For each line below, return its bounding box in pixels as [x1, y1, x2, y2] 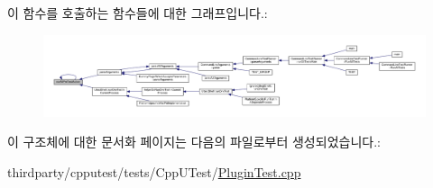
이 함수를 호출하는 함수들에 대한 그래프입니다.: [7, 4, 268, 22]
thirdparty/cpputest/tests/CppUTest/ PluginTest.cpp [7, 162, 301, 181]
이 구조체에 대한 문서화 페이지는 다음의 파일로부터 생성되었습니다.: [7, 132, 381, 151]
